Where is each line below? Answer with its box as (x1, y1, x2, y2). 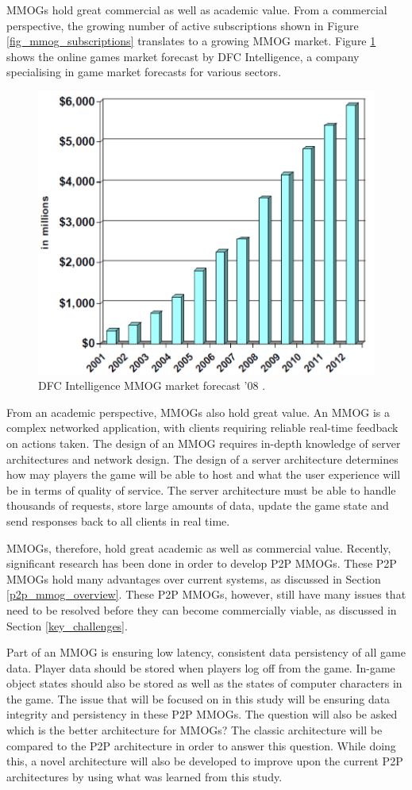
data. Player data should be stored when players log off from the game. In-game (6, 659, 395, 676)
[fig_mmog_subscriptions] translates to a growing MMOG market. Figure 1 (6, 33, 376, 49)
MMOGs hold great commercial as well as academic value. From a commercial (6, 2, 387, 17)
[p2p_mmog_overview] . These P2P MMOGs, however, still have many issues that (6, 586, 406, 603)
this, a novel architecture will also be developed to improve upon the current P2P (6, 753, 403, 769)
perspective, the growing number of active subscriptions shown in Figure (6, 17, 359, 33)
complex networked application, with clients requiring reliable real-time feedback (6, 419, 399, 436)
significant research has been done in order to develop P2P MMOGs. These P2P (6, 555, 397, 572)
